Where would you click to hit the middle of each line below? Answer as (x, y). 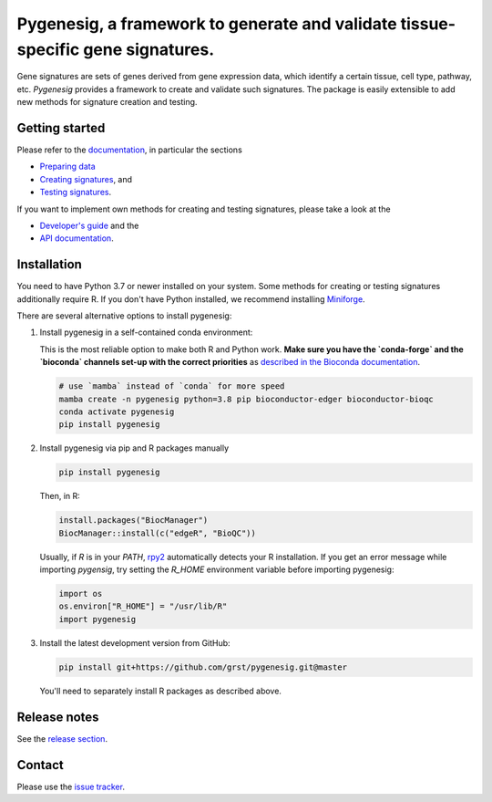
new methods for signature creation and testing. (107, 102)
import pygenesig (97, 619)
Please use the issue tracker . (71, 786)
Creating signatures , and (86, 179)
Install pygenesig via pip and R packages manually (134, 448)
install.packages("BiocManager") (133, 521)
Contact (40, 765)
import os (81, 594)
